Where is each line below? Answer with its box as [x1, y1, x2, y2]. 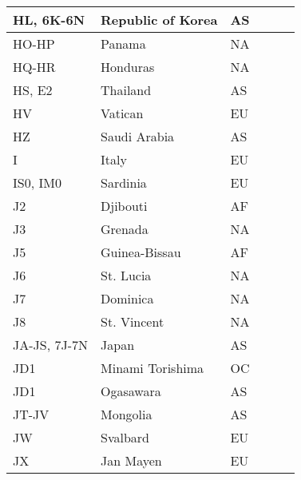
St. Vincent [101, 312, 164, 331]
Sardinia [101, 173, 147, 192]
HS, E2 [13, 81, 53, 99]
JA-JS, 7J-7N [13, 335, 89, 354]
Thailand [101, 81, 152, 99]
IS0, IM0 [13, 173, 61, 192]
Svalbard [101, 428, 149, 446]
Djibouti [101, 196, 148, 215]
